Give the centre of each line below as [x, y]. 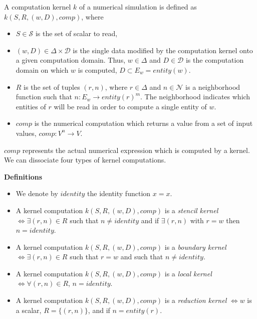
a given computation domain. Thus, [71, 60]
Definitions [23, 176]
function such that [44, 97]
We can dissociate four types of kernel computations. [85, 160]
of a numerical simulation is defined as [138, 7]
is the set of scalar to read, [76, 33]
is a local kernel [188, 273]
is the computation [215, 60]
